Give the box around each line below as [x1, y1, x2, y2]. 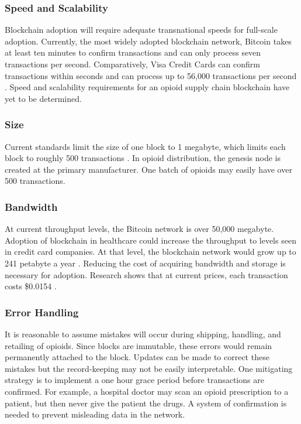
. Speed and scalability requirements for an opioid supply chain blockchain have [5, 81, 290, 93]
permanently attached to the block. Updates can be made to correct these [5, 351, 269, 363]
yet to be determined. [5, 92, 82, 104]
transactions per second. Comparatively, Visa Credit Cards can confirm [5, 58, 260, 70]
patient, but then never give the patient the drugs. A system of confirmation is [5, 396, 287, 409]
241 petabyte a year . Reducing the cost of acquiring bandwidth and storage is [5, 257, 286, 269]
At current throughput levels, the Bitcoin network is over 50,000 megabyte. [5, 223, 274, 235]
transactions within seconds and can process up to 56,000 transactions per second [5, 69, 297, 81]
